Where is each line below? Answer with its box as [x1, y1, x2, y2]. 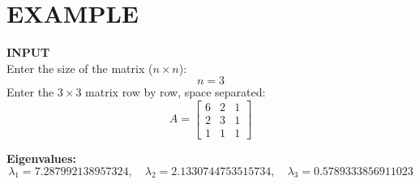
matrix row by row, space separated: [85, 83, 266, 101]
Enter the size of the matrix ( [6, 59, 153, 76]
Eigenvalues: [6, 150, 77, 166]
